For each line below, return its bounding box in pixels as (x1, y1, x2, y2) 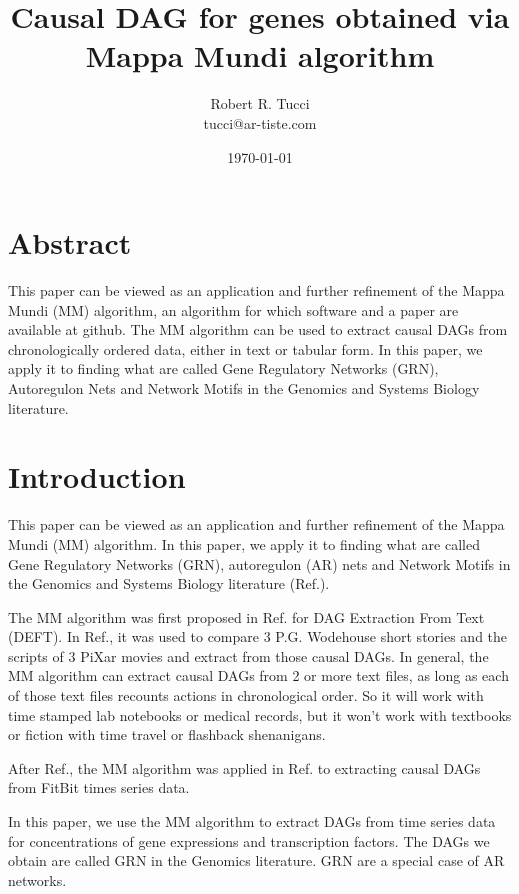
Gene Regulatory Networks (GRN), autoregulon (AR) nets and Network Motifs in (8, 553, 511, 574)
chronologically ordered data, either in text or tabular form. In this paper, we (8, 338, 483, 359)
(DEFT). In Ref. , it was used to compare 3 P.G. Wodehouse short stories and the (8, 626, 508, 647)
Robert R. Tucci (210, 93, 310, 114)
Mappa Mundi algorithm (85, 35, 435, 76)
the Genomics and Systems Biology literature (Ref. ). (8, 573, 330, 594)
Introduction (8, 456, 186, 497)
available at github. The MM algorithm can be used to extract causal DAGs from (8, 319, 508, 340)
